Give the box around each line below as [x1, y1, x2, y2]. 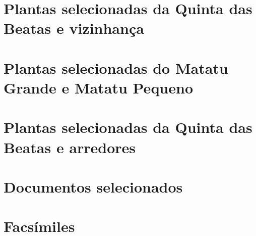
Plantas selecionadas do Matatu [4, 57, 228, 78]
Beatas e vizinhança [4, 18, 144, 38]
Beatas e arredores [4, 136, 136, 157]
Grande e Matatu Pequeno [4, 77, 194, 98]
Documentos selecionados [4, 176, 183, 197]
